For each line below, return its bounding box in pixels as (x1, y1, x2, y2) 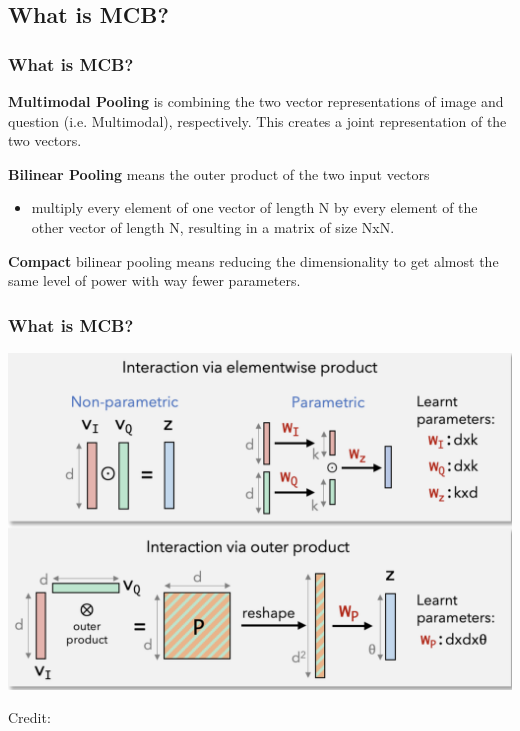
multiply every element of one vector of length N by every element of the (31, 197, 478, 218)
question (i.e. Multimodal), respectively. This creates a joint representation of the (8, 110, 507, 131)
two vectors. (8, 130, 82, 151)
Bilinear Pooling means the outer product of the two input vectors (8, 163, 430, 184)
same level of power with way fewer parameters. (8, 270, 301, 291)
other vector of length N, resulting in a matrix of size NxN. (31, 216, 395, 237)
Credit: (8, 707, 51, 728)
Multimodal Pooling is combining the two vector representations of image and (8, 91, 504, 111)
